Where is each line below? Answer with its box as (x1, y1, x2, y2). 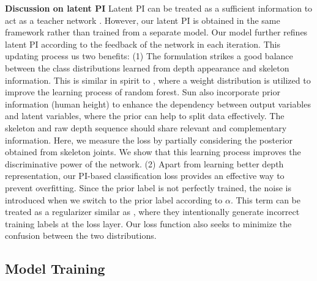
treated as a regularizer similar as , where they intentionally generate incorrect (5, 205, 300, 218)
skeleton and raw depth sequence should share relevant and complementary (5, 121, 287, 134)
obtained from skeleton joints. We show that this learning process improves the (5, 145, 301, 158)
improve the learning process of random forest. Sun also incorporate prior (5, 86, 280, 98)
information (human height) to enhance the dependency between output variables (5, 97, 311, 110)
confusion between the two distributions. (5, 229, 157, 242)
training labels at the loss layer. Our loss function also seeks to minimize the (5, 217, 292, 230)
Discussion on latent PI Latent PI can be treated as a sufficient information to (5, 2, 313, 14)
